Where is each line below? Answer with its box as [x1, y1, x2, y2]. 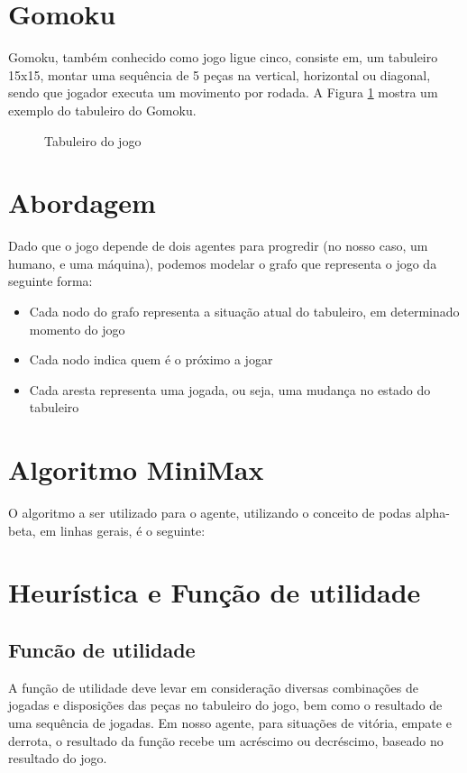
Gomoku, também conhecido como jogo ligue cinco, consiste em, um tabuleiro [8, 48, 438, 67]
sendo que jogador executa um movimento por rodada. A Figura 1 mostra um [8, 83, 438, 102]
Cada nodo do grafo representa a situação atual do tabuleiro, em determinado [29, 302, 460, 320]
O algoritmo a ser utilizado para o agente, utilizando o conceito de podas [8, 503, 412, 522]
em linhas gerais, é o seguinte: [40, 520, 206, 539]
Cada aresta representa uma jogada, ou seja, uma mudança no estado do [29, 380, 431, 399]
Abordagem [8, 184, 156, 221]
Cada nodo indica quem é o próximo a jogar [29, 350, 273, 369]
